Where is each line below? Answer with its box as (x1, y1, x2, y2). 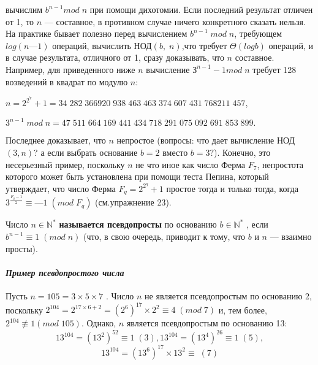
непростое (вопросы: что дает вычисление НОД (116, 134, 295, 147)
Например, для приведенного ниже (6, 63, 135, 75)
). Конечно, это (214, 145, 271, 158)
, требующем (234, 27, 282, 40)
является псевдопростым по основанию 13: (126, 317, 287, 329)
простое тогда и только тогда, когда (166, 182, 298, 194)
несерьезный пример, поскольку (6, 158, 125, 171)
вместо (162, 145, 188, 158)
